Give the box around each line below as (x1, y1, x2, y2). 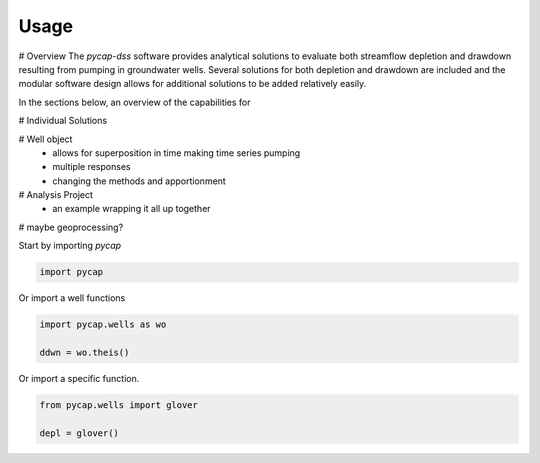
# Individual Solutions (18, 115, 108, 127)
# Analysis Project (18, 189, 94, 201)
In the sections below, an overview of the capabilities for (18, 96, 251, 108)
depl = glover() (39, 427, 120, 439)
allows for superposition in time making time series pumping (52, 146, 301, 159)
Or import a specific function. (18, 372, 140, 384)
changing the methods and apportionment (52, 175, 227, 187)
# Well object (18, 133, 73, 145)
